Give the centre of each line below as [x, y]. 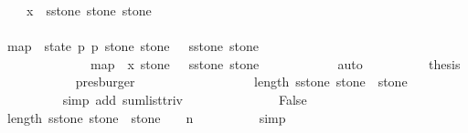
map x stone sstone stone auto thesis [275, 63]
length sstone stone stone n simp [146, 117]
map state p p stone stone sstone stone [133, 46]
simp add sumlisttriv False [185, 99]
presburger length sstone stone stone [241, 82]
